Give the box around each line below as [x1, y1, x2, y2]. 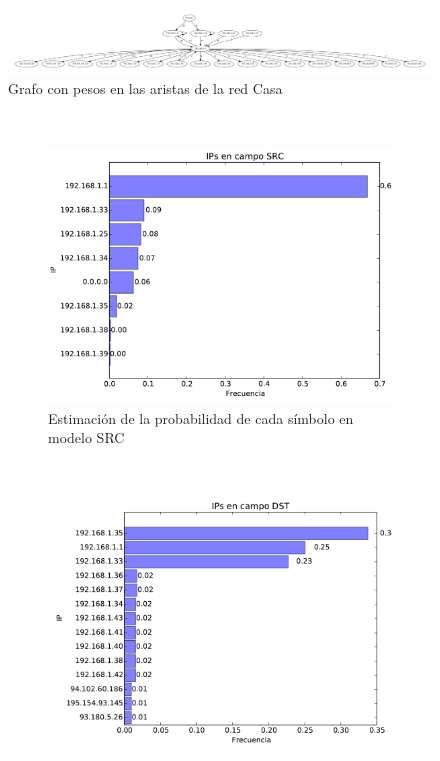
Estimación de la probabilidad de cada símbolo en [48, 407, 354, 428]
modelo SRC [48, 427, 125, 448]
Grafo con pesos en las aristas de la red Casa [8, 77, 283, 98]
